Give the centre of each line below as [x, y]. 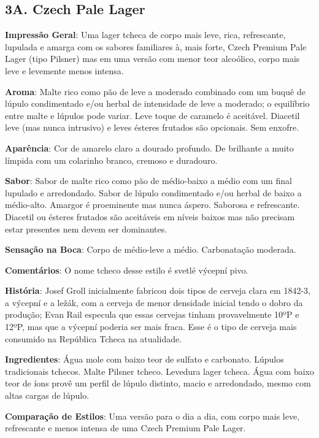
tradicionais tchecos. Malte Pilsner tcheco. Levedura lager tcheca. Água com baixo [159, 371]
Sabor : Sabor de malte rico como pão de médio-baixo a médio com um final [148, 181]
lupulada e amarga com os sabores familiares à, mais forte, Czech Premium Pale [156, 46]
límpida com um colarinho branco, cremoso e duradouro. [111, 160]
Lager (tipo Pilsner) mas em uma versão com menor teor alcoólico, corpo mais [152, 59]
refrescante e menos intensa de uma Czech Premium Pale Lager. [125, 428]
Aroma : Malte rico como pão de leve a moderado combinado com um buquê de [155, 91]
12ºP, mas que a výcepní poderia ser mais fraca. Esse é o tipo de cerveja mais [151, 327]
